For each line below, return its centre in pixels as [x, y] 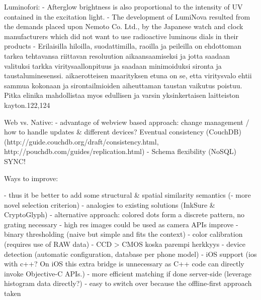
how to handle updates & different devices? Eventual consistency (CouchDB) [123, 132]
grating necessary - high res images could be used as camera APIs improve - [121, 224]
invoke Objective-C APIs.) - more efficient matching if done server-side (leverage [128, 273]
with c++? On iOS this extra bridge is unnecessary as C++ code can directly [124, 264]
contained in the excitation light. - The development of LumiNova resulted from [127, 16]
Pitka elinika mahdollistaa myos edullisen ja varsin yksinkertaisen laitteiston [122, 95]
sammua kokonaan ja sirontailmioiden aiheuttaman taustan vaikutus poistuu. [123, 85]
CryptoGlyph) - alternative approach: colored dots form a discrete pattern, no [124, 214]
